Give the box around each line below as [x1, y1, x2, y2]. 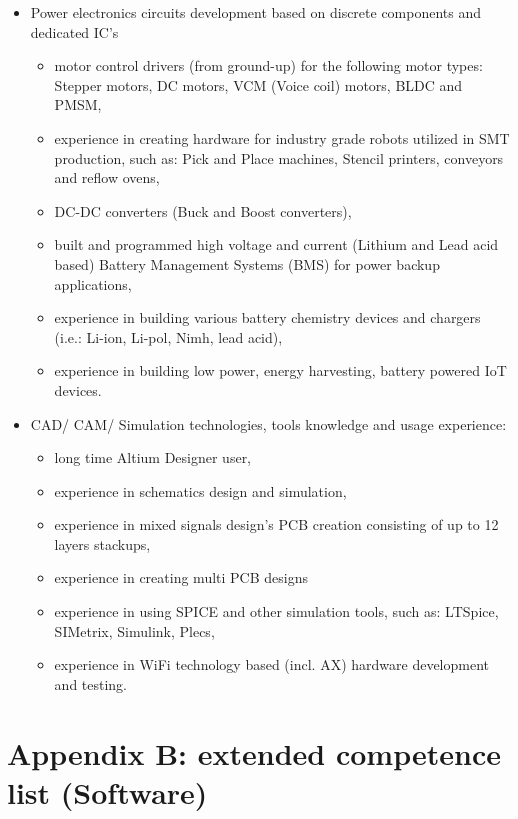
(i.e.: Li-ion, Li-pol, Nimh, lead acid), [54, 326, 283, 347]
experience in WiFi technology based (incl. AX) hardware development [54, 654, 489, 675]
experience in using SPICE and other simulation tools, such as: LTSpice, [54, 601, 499, 622]
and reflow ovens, [54, 167, 160, 188]
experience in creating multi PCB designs [54, 567, 308, 588]
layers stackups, [54, 533, 151, 554]
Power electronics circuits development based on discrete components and [30, 2, 482, 22]
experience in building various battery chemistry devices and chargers [54, 307, 481, 328]
